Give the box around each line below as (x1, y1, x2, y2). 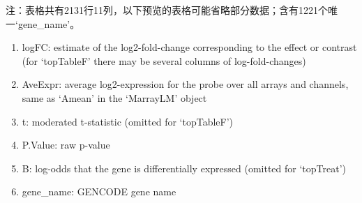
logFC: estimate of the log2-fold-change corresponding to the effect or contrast (22, 40, 357, 54)
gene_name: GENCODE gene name (22, 184, 176, 199)
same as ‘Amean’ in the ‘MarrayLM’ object (22, 90, 207, 105)
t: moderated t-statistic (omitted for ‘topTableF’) (22, 114, 234, 128)
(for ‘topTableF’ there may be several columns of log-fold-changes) (22, 53, 306, 68)
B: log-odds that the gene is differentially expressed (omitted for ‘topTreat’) (22, 160, 347, 175)
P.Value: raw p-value (22, 137, 110, 152)
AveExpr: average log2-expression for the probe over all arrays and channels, (22, 77, 349, 91)
